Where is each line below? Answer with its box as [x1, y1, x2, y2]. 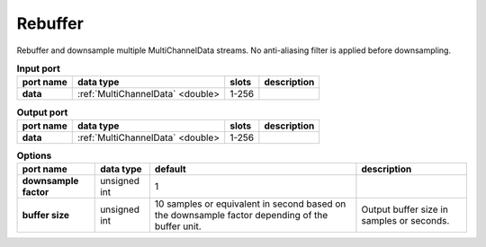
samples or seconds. [361, 215, 450, 227]
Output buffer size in [361, 203, 449, 216]
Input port [16, 63, 60, 75]
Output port [16, 106, 68, 119]
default [154, 163, 186, 175]
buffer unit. [154, 220, 202, 233]
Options [16, 149, 52, 162]
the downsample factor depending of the [154, 209, 328, 222]
